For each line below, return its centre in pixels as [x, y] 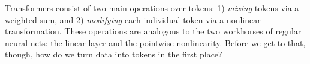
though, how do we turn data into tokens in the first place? [114, 54]
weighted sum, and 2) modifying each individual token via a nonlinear [133, 19]
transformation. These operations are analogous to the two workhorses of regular [153, 31]
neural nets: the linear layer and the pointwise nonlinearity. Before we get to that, [155, 42]
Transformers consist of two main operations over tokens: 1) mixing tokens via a [152, 8]
